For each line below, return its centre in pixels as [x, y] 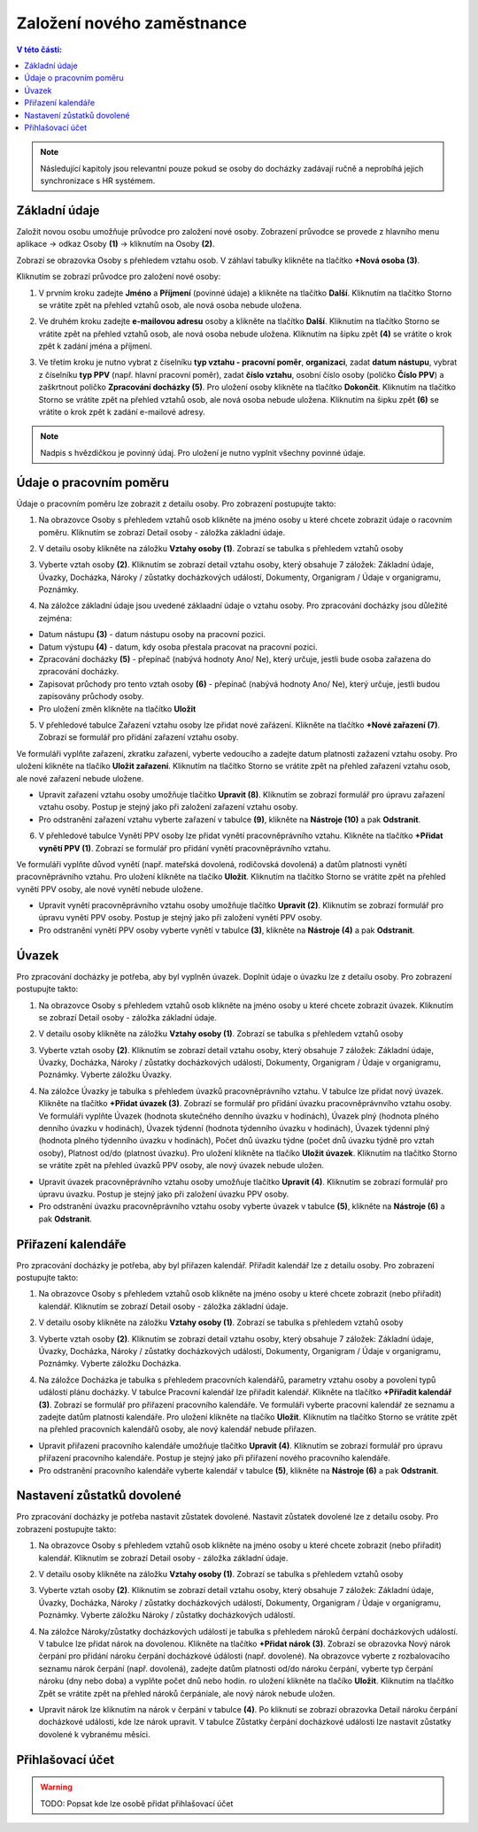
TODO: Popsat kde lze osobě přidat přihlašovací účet [137, 1803]
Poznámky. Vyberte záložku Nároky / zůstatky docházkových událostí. [167, 1615]
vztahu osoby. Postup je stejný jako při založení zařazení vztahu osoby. [168, 807]
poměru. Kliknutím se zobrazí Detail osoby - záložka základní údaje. [162, 532]
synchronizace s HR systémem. [98, 181]
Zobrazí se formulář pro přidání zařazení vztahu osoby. [139, 737]
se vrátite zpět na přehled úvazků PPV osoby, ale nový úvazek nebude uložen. [181, 1166]
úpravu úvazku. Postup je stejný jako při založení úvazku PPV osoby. [164, 1194]
